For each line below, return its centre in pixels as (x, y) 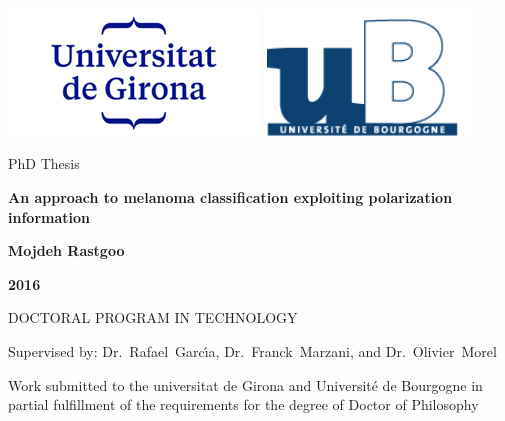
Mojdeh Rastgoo (66, 250)
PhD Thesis (44, 163)
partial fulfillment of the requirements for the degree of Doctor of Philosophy (243, 404)
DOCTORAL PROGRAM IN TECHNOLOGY (153, 317)
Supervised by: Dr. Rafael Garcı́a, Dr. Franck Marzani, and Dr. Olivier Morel (252, 350)
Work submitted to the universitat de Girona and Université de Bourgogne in (245, 384)
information (49, 216)
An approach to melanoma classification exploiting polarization (230, 196)
